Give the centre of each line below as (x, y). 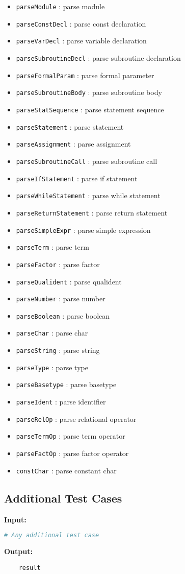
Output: (18, 551)
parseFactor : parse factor (58, 264)
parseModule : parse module (60, 6)
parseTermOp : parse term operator (71, 436)
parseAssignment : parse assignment (73, 144)
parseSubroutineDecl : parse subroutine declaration (98, 57)
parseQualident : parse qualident (69, 281)
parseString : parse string (58, 350)
